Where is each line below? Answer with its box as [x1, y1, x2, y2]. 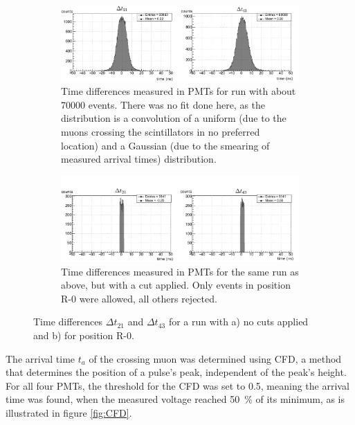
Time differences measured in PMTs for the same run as [61, 264, 299, 278]
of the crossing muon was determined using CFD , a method [89, 351, 342, 365]
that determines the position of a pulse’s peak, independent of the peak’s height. [6, 365, 347, 379]
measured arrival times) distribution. [61, 152, 217, 166]
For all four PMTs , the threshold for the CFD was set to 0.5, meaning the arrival [6, 378, 349, 392]
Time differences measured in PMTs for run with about [61, 84, 296, 98]
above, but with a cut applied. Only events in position [61, 278, 291, 292]
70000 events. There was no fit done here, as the [61, 97, 266, 111]
